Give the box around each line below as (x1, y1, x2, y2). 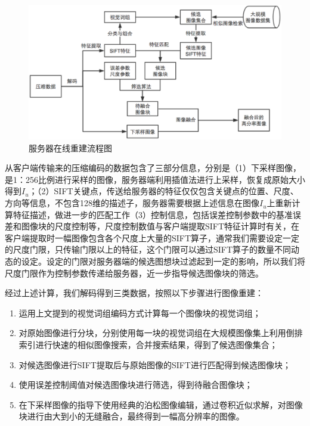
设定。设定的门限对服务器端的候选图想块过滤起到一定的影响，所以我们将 (21, 255, 305, 268)
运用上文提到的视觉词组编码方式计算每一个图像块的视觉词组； (18, 306, 261, 319)
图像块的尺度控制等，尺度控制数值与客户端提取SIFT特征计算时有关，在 (21, 220, 300, 232)
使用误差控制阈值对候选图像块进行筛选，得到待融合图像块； (18, 378, 253, 391)
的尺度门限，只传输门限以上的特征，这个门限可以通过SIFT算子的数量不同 (5, 243, 292, 256)
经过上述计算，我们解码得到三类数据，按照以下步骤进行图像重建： (5, 287, 263, 299)
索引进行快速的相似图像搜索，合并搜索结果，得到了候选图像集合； (18, 338, 278, 350)
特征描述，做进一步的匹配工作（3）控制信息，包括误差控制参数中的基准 (13, 208, 293, 220)
